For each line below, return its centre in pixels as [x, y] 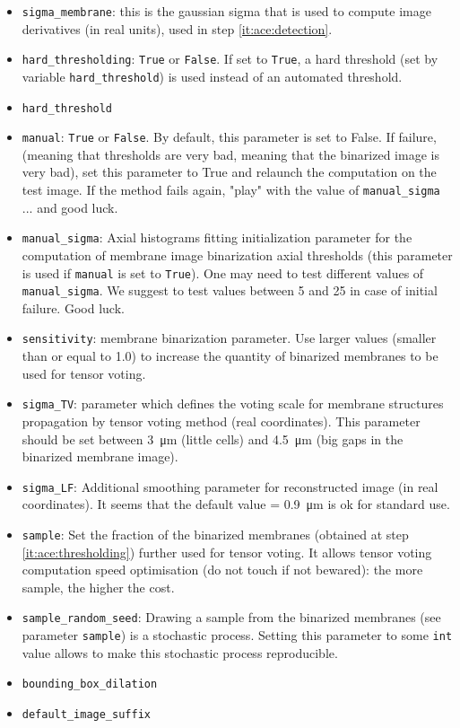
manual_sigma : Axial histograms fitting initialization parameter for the [217, 237]
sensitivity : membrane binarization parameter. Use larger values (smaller [229, 338]
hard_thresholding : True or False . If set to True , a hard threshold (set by [230, 59]
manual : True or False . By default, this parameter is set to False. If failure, [229, 137]
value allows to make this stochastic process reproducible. [180, 652]
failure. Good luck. [73, 307]
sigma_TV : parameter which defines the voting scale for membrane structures [233, 403]
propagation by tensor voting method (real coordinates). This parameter [221, 421]
